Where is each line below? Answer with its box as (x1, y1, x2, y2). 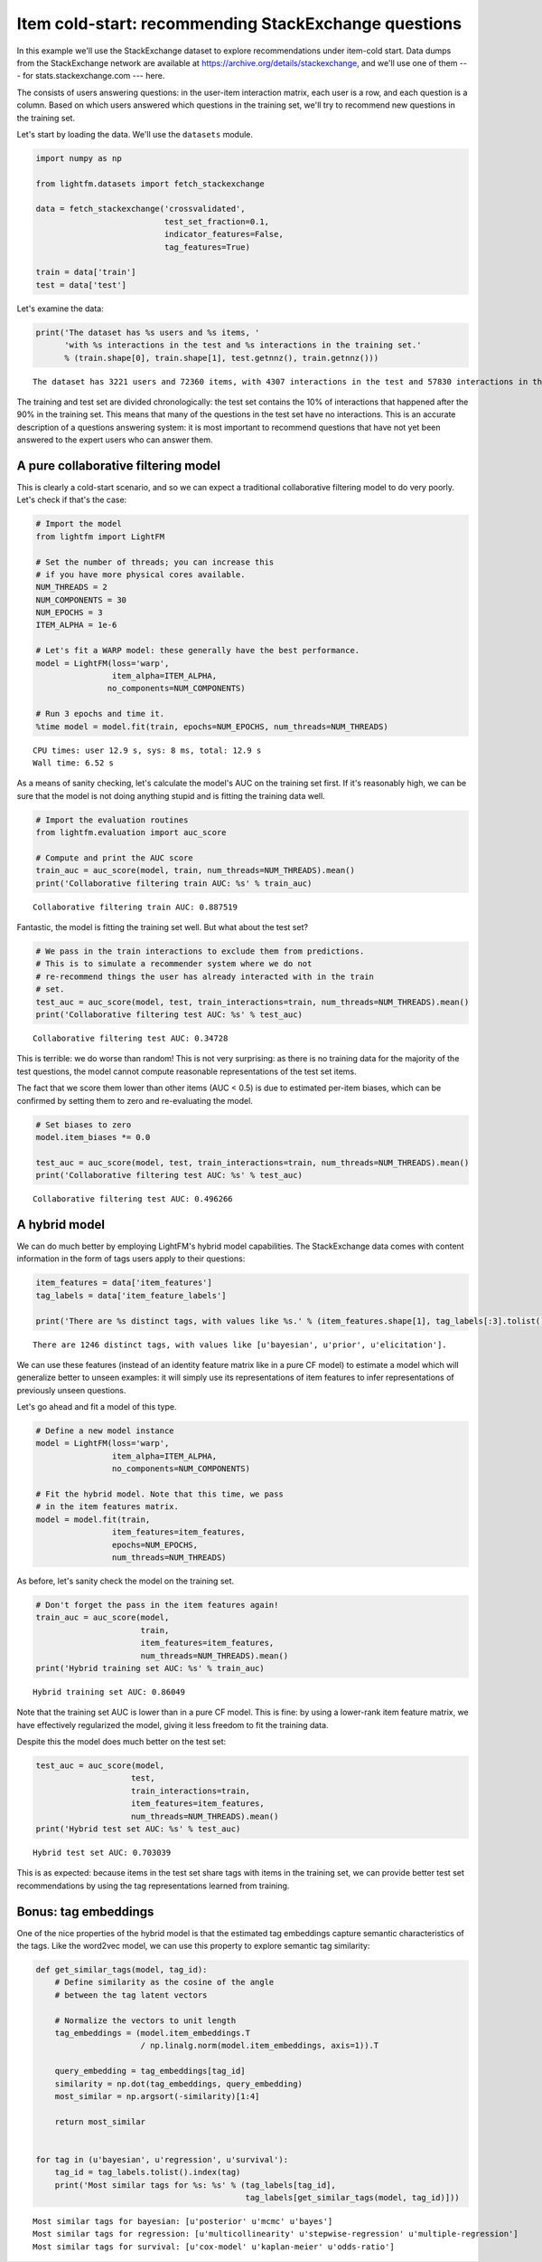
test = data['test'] (35, 280, 126, 290)
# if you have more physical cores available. (35, 569, 246, 579)
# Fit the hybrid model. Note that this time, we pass (35, 1489, 284, 1499)
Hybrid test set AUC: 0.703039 (33, 1847, 172, 1858)
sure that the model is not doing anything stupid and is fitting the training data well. (16, 790, 325, 801)
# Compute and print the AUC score (35, 852, 193, 863)
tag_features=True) (164, 242, 250, 252)
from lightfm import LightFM (35, 531, 165, 542)
